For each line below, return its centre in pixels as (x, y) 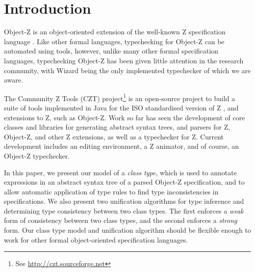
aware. (13, 80)
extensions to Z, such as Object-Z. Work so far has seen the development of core (125, 117)
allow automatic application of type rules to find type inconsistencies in (111, 191)
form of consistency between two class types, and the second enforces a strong (121, 220)
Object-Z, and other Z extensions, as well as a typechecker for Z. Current (114, 136)
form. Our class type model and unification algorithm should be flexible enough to (128, 230)
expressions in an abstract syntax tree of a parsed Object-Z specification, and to (124, 182)
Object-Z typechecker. (37, 155)
